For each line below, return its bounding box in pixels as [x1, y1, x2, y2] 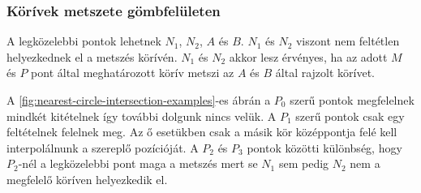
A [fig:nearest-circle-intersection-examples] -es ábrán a [6, 92, 271, 108]
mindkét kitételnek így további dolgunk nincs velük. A [6, 107, 277, 124]
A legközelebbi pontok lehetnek [6, 32, 161, 49]
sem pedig [278, 155, 329, 172]
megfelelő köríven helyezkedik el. [6, 170, 168, 187]
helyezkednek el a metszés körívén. [6, 48, 178, 65]
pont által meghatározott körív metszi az [31, 64, 234, 81]
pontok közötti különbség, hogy [247, 139, 402, 156]
